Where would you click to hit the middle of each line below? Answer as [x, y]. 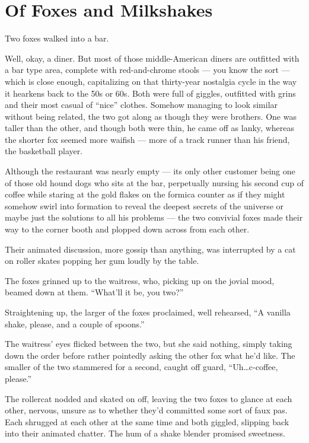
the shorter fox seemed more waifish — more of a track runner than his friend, [147, 139]
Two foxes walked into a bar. [57, 38]
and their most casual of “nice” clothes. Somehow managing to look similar [141, 105]
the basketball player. [44, 151]
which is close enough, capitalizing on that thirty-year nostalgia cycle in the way [151, 81]
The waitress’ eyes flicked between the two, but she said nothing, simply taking [149, 344]
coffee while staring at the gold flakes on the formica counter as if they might [145, 194]
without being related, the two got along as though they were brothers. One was [151, 116]
